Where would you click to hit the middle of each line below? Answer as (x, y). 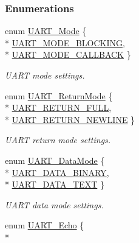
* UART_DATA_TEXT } (55, 184)
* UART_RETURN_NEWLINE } (70, 119)
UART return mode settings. (58, 140)
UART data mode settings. (54, 204)
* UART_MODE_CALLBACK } (68, 55)
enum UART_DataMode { (55, 160)
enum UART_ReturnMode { (59, 95)
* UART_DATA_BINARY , (57, 172)
